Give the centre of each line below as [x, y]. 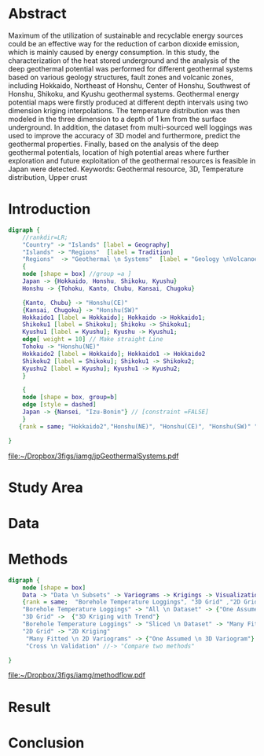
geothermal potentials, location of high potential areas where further [119, 152]
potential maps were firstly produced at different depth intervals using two [128, 102]
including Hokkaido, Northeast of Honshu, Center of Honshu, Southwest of [129, 85]
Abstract [37, 14]
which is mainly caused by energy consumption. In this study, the [114, 52]
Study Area [46, 487]
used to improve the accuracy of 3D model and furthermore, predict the [125, 135]
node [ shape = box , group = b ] [70, 398]
